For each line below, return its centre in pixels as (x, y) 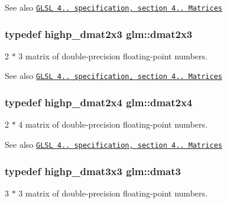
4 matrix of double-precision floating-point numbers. (113, 124)
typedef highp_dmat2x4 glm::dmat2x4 (99, 102)
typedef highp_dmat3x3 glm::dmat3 (93, 171)
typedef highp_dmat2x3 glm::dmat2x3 (99, 34)
